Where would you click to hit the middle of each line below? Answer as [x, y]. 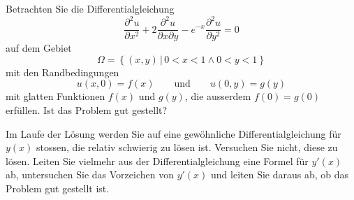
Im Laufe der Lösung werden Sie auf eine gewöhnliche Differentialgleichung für [174, 133]
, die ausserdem [218, 96]
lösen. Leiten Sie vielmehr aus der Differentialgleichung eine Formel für [157, 160]
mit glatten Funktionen [56, 96]
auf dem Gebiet [39, 48]
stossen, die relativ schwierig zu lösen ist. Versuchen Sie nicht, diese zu [187, 147]
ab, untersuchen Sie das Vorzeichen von [90, 174]
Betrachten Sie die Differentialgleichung [90, 8]
